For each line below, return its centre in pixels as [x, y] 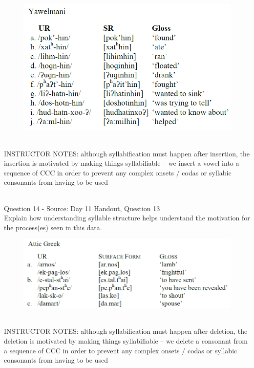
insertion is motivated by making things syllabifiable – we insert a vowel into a [122, 163]
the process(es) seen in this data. [53, 227]
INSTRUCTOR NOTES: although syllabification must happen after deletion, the [126, 331]
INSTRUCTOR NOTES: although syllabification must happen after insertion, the [127, 153]
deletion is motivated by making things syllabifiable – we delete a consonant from [126, 341]
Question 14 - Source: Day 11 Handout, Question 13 [82, 208]
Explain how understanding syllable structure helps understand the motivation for [127, 218]
